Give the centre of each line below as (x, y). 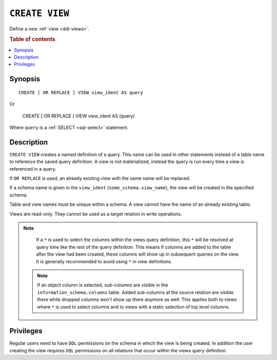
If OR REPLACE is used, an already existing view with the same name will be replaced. (100, 178)
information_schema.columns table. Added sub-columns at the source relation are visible (135, 292)
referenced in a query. (33, 169)
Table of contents (33, 40)
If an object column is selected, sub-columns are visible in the (103, 285)
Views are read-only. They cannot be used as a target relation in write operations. (96, 214)
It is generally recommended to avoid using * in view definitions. (104, 261)
